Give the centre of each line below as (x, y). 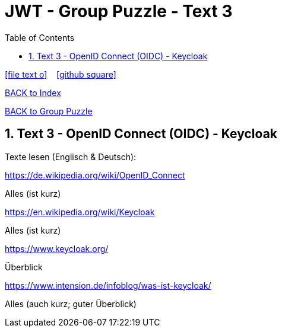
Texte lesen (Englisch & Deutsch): (71, 157)
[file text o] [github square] (61, 74)
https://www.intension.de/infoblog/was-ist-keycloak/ (108, 285)
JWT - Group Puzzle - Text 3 (119, 11)
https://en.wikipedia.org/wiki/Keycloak (80, 212)
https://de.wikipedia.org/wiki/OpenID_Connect (95, 175)
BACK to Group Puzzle (49, 111)
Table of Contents (40, 37)
